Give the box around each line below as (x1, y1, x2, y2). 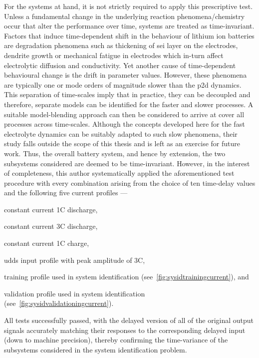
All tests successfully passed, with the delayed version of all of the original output (4, 315, 254, 325)
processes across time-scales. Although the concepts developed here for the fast (4, 119, 245, 129)
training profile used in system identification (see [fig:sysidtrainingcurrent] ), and (4, 271, 249, 282)
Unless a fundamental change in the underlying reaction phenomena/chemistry (4, 11, 245, 21)
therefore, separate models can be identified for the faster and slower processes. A (4, 99, 254, 109)
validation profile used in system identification (4, 288, 145, 298)
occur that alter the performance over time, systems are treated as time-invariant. (4, 21, 255, 31)
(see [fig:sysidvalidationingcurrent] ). (4, 298, 114, 308)
